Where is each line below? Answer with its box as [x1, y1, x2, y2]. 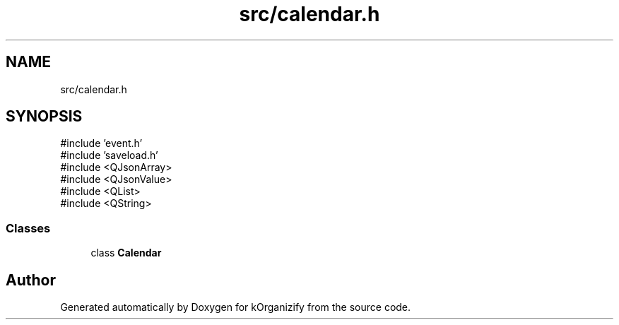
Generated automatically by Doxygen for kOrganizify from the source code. [60, 301, 411, 314]
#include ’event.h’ [60, 137, 143, 150]
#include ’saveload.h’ [60, 149, 158, 162]
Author [6, 271, 56, 289]
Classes [6, 220, 51, 235]
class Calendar [90, 247, 162, 259]
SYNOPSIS [6, 107, 83, 126]
